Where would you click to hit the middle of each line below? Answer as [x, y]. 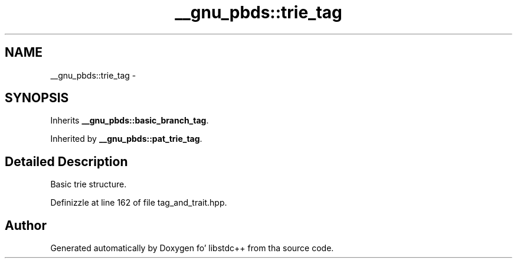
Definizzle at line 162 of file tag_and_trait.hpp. [139, 203]
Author [26, 225]
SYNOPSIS [37, 98]
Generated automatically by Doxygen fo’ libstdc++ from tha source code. [192, 248]
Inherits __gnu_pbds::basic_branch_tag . [130, 121]
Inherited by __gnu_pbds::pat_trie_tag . [126, 139]
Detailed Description [66, 161]
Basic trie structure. [89, 184]
